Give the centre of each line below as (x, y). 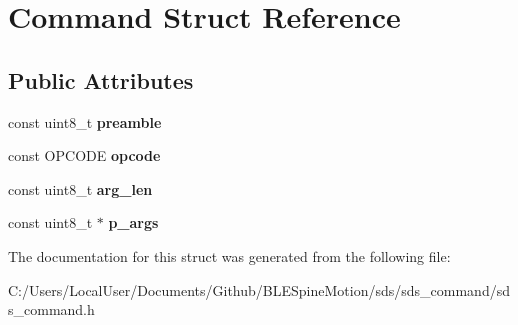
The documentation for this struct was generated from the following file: (229, 255)
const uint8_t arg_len (80, 188)
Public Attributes (101, 79)
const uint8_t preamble (85, 121)
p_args (133, 222)
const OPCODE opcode (84, 155)
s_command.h (51, 309)
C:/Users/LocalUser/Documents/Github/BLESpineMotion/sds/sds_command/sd (259, 289)
